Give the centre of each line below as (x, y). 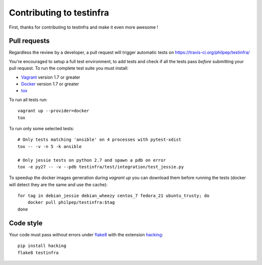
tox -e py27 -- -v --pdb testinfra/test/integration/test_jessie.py (101, 167)
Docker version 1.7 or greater (50, 84)
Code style (26, 223)
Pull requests (29, 41)
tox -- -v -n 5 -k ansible (50, 146)
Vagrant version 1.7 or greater (51, 77)
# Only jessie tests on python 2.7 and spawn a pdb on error (92, 160)
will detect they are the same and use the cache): (58, 184)
